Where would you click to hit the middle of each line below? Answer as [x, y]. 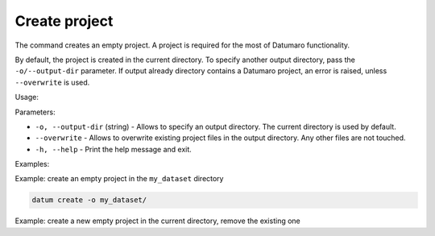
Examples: [32, 164]
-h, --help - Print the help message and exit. [114, 149]
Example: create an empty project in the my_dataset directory [119, 179]
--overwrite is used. [52, 82]
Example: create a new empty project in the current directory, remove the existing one [158, 221]
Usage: [27, 97]
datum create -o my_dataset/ [89, 200]
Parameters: [35, 112]
